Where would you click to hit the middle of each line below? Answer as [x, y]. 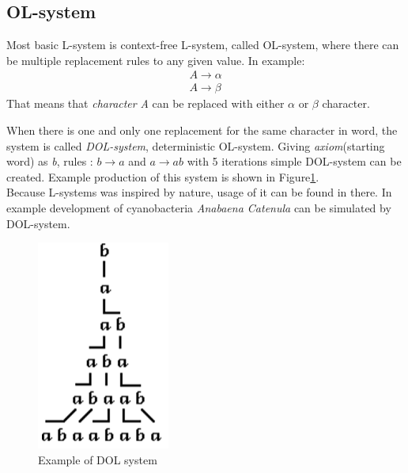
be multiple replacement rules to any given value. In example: [156, 60]
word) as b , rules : [50, 161]
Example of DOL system [98, 459]
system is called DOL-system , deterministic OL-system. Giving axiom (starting [196, 145]
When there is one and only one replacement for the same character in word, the [202, 130]
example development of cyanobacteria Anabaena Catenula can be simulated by [199, 208]
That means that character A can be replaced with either [145, 103]
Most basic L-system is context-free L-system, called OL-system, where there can [203, 45]
